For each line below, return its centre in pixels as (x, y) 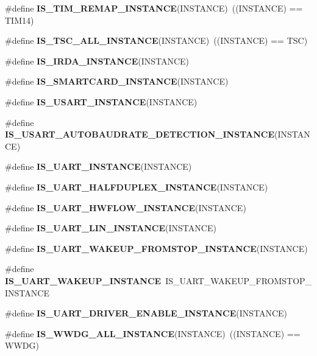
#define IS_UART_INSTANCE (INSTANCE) (98, 166)
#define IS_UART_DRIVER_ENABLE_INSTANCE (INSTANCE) (146, 313)
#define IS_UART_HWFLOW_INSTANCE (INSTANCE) (126, 207)
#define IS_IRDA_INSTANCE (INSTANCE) (97, 61)
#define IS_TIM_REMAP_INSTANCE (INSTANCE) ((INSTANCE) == (154, 8)
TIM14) (20, 20)
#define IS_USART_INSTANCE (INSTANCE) (101, 101)
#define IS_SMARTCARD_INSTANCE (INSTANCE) (117, 81)
